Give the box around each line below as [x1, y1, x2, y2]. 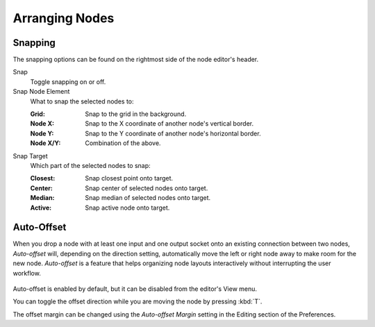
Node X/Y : [30, 139, 61, 147]
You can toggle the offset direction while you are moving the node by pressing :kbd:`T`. [12, 297, 262, 305]
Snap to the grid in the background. [85, 110, 187, 118]
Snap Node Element [12, 87, 70, 96]
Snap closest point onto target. [85, 174, 174, 183]
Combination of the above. [85, 139, 161, 147]
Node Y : [30, 129, 54, 137]
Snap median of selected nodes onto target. [85, 194, 211, 202]
